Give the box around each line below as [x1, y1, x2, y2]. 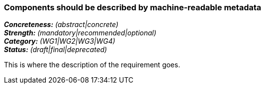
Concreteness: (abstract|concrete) [4, 20, 119, 29]
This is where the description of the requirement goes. [4, 60, 180, 69]
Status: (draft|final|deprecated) [4, 45, 107, 54]
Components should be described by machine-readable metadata [4, 2, 262, 12]
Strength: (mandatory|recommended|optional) [4, 29, 157, 37]
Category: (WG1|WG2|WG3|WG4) [4, 37, 115, 46]
